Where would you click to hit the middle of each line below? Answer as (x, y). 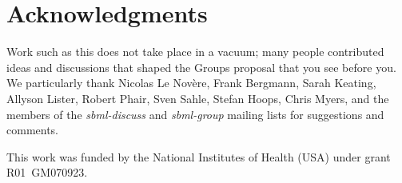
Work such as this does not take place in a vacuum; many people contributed (195, 52)
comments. (33, 130)
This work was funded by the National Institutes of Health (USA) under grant (199, 156)
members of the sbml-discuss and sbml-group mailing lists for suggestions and (195, 114)
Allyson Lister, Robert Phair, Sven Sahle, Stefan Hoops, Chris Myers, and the (198, 98)
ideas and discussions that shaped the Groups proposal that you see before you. (201, 67)
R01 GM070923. (47, 172)
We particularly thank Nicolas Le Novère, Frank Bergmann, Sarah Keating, (191, 83)
